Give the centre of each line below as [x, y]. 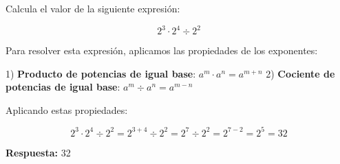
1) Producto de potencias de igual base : [101, 73]
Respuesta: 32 [38, 152]
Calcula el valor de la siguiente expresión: [93, 8]
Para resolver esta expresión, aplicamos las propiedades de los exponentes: [162, 50]
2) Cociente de [300, 73]
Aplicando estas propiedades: [67, 109]
